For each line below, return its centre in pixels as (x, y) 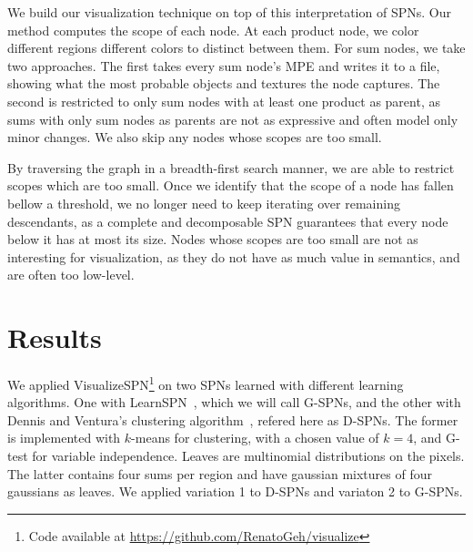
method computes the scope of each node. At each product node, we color (213, 30)
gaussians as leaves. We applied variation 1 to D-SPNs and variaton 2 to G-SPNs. (235, 491)
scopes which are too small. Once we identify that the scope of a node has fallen (231, 185)
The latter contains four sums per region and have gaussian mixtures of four (220, 473)
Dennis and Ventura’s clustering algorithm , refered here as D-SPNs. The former (233, 419)
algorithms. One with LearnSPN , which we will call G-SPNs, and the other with (234, 402)
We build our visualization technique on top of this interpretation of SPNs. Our (229, 12)
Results (55, 337)
